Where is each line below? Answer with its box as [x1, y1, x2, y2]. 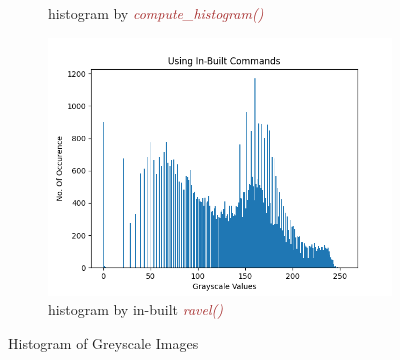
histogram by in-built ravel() [48, 299, 223, 320]
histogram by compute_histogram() [48, 3, 264, 23]
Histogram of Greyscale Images [8, 332, 199, 353]
